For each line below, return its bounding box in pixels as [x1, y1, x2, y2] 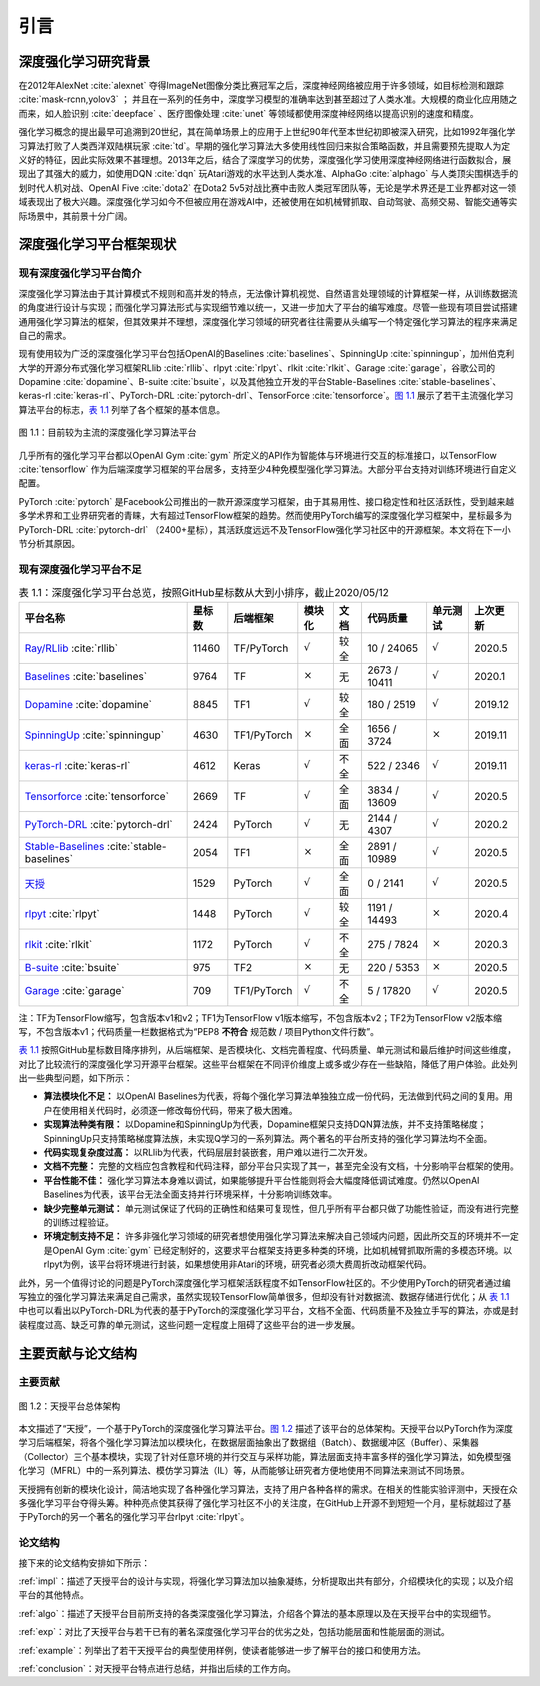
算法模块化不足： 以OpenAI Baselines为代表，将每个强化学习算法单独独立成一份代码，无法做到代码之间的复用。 [43, 1090, 505, 1102]
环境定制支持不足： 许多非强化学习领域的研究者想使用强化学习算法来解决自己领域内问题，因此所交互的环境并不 [43, 1230, 502, 1242]
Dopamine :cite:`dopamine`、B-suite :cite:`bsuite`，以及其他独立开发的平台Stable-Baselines [18, 376, 397, 388]
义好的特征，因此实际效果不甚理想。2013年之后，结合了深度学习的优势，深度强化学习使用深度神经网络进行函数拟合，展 [18, 154, 512, 166]
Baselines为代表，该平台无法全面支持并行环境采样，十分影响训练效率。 [43, 1188, 338, 1200]
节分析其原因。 [18, 537, 80, 549]
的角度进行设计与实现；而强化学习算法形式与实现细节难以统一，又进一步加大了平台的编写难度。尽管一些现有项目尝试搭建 [18, 301, 518, 314]
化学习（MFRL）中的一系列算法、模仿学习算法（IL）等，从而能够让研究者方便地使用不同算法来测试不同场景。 [18, 1465, 470, 1477]
